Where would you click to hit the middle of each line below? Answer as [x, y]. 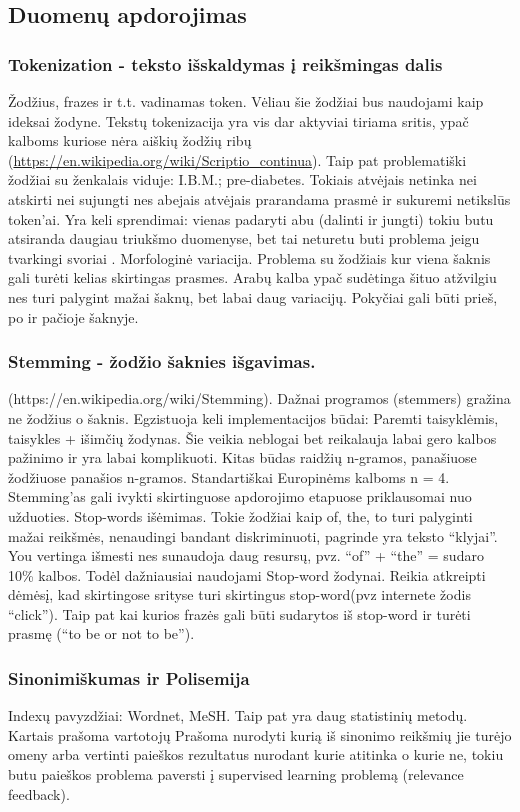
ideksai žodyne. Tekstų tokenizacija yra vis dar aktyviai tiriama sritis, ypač [238, 120]
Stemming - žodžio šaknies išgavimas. [162, 361]
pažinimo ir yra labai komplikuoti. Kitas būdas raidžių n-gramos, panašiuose [242, 457]
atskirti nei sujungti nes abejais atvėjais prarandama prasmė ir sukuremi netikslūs [259, 198]
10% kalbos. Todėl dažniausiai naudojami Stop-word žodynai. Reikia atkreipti [247, 574]
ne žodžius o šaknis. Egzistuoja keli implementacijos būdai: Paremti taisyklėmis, [253, 417]
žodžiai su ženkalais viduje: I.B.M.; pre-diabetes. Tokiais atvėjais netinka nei [242, 179]
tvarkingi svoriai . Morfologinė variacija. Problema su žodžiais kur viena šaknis [249, 257]
